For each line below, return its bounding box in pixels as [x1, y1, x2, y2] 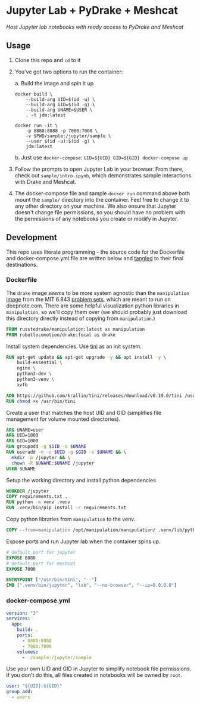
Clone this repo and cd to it [14, 56, 81, 63]
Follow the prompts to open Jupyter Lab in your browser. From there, [14, 165, 184, 173]
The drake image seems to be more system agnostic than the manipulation [6, 289, 189, 296]
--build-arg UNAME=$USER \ [26, 107, 93, 113]
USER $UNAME [6, 466, 36, 472]
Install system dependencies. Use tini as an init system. [6, 343, 142, 350]
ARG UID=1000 [6, 432, 39, 439]
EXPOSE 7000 [6, 566, 36, 572]
